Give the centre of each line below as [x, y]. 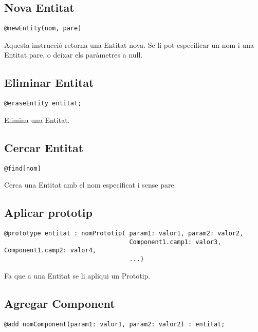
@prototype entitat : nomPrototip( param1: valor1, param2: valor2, [124, 234]
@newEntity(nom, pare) [43, 29]
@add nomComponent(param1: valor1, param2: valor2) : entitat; [115, 324]
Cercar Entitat [44, 147]
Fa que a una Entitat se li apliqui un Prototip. [77, 275]
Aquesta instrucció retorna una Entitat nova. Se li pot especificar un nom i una [129, 44]
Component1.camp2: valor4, [50, 251]
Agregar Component [60, 303]
